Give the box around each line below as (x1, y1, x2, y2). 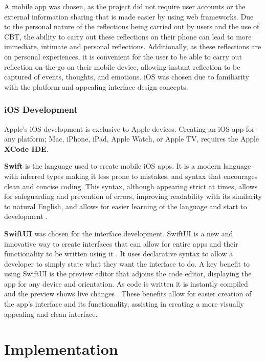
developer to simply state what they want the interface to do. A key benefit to (4, 258, 250, 269)
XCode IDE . (4, 143, 49, 154)
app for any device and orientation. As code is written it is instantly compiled (4, 278, 248, 289)
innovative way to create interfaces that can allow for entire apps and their (4, 238, 238, 249)
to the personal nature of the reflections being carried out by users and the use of (4, 21, 259, 32)
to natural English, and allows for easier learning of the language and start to (4, 200, 247, 211)
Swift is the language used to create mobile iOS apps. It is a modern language (4, 160, 251, 171)
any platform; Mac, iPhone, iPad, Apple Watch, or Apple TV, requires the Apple (4, 133, 259, 144)
